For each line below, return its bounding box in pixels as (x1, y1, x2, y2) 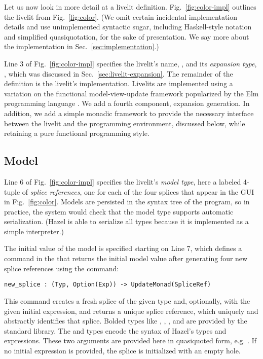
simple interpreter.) (4, 226, 64, 236)
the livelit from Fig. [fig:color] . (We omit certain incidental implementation (4, 11, 238, 22)
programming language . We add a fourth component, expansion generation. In (4, 98, 250, 109)
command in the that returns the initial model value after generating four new (4, 253, 248, 264)
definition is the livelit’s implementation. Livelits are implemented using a (4, 78, 233, 89)
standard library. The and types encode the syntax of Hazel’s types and (4, 325, 227, 336)
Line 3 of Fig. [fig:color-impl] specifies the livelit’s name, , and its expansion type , (4, 58, 257, 68)
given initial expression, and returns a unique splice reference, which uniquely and (4, 305, 258, 316)
